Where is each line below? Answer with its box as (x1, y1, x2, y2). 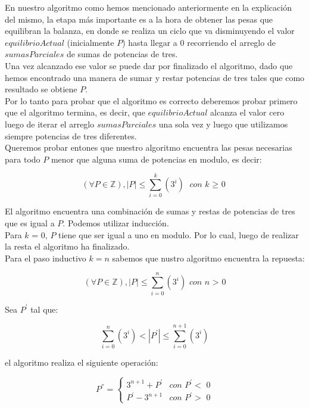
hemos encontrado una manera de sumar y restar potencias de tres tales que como (5, 71, 305, 83)
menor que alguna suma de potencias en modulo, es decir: (51, 152, 262, 165)
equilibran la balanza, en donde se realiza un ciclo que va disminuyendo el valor (5, 24, 295, 37)
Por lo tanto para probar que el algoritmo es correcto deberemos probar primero (5, 94, 298, 107)
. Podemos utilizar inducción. (63, 217, 169, 229)
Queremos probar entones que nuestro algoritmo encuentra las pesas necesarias (5, 141, 292, 154)
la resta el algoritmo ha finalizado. (5, 240, 130, 253)
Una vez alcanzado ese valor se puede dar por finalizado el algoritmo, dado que (5, 59, 293, 71)
